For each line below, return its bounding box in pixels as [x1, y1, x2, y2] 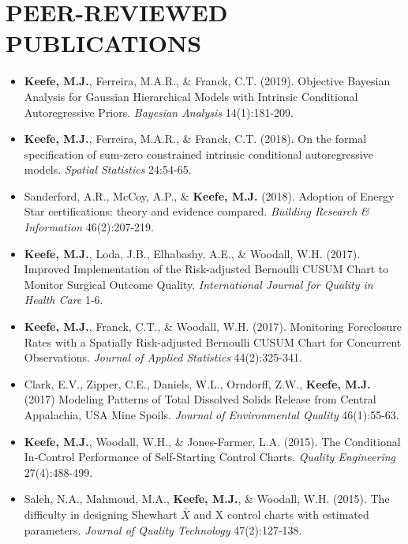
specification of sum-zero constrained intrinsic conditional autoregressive [24, 145, 373, 162]
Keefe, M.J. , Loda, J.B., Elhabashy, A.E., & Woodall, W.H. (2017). [24, 245, 361, 261]
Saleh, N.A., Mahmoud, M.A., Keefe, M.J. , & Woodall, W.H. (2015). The [24, 490, 390, 507]
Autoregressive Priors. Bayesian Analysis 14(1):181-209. [24, 103, 294, 120]
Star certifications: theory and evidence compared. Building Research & [24, 203, 370, 219]
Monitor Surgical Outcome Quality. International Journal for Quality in [24, 276, 373, 292]
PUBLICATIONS [6, 27, 202, 59]
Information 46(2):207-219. [24, 219, 155, 235]
